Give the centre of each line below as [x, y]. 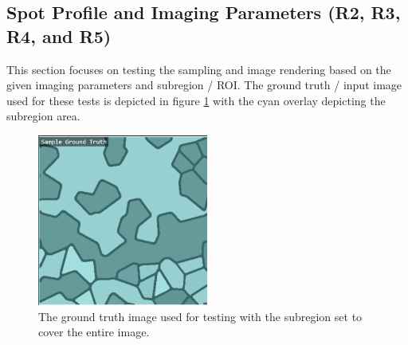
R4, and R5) [59, 35]
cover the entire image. [94, 332]
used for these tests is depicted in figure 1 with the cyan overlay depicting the [196, 100]
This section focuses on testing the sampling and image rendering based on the [199, 69]
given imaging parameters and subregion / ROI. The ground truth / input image [204, 85]
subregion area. [43, 116]
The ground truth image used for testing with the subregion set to [200, 316]
